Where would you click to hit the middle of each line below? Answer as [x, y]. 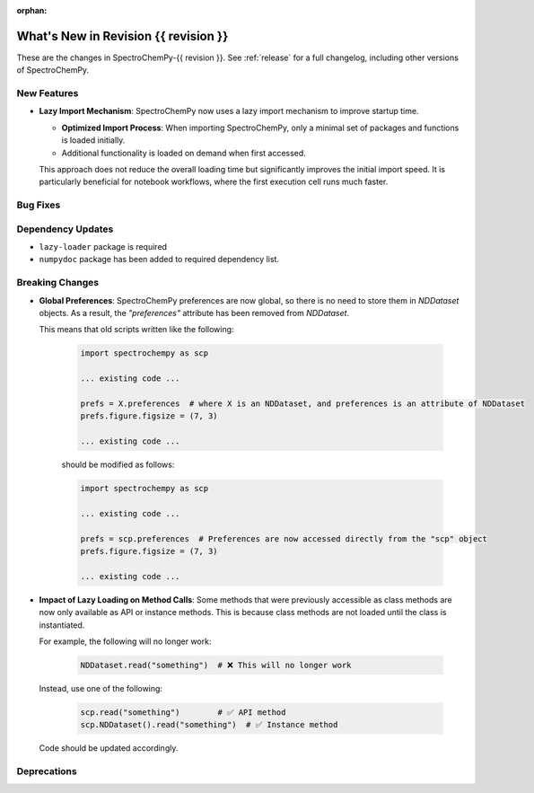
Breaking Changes [58, 283]
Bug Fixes [39, 205]
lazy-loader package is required [103, 247]
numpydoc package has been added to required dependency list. [159, 260]
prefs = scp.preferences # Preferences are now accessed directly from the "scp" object [284, 538]
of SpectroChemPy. [53, 70]
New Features [48, 93]
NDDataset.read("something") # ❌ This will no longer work [216, 665]
